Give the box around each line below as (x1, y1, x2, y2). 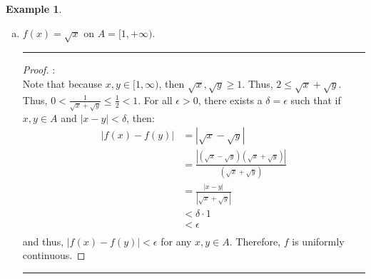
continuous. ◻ (22, 248, 86, 263)
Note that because (22, 76, 103, 91)
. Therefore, (229, 233, 281, 248)
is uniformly (292, 233, 345, 248)
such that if (290, 92, 341, 107)
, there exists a (198, 92, 263, 107)
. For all (138, 92, 173, 107)
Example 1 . (6, 1, 62, 16)
